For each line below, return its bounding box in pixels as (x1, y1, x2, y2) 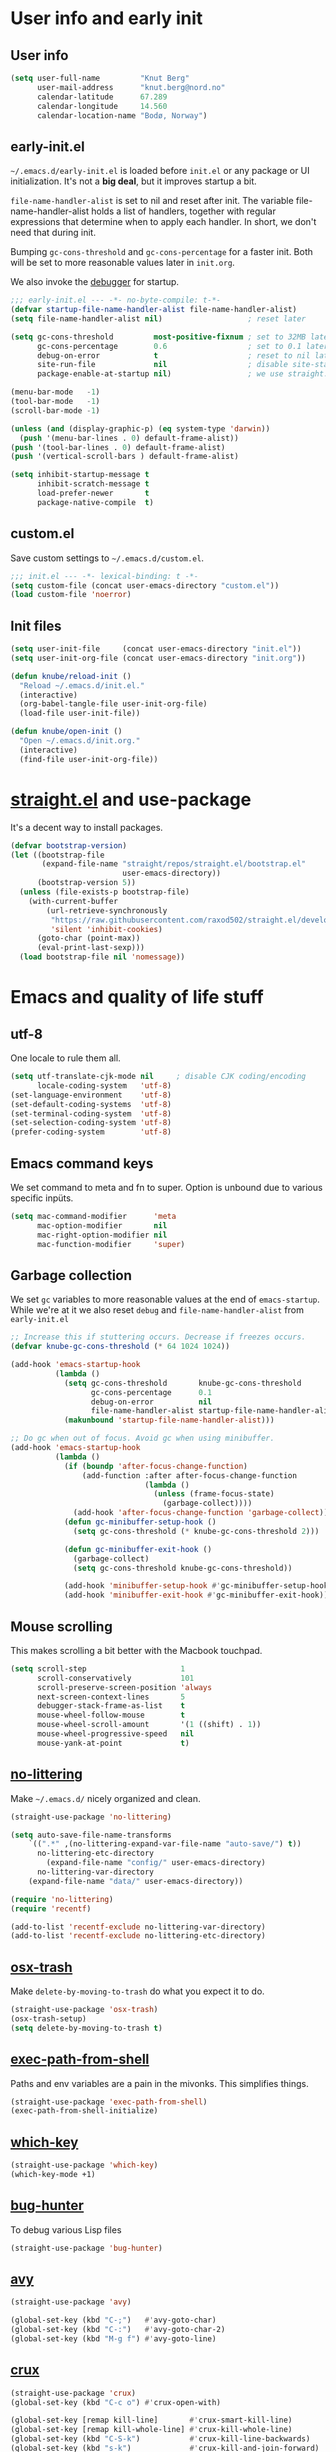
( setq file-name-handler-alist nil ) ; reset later (10, 313, 307, 324)
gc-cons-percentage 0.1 (90, 1387, 213, 1397)
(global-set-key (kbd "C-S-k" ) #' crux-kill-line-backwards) (10, 2434, 311, 2444)
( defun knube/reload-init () (10, 671, 132, 681)
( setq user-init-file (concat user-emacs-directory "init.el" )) (10, 644, 302, 654)
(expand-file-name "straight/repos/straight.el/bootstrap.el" (41, 859, 307, 869)
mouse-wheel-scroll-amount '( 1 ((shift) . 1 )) (36, 1720, 262, 1730)
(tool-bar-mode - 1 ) (10, 397, 101, 407)
